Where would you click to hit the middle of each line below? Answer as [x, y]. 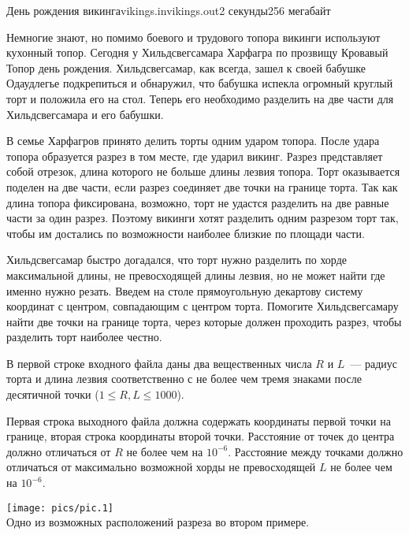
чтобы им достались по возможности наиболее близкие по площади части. [186, 233]
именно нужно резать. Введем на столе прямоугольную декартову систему [185, 290]
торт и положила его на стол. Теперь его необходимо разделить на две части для [200, 98]
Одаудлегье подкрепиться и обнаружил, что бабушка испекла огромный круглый [200, 83]
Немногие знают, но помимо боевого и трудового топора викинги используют [193, 37]
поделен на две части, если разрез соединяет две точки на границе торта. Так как [202, 186]
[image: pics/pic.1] [60, 508]
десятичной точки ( [53, 394]
